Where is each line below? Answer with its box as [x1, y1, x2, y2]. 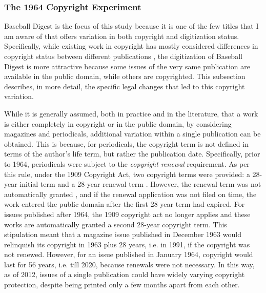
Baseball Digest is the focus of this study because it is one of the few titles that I [4, 21, 259, 31]
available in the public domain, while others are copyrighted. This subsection [4, 71, 245, 82]
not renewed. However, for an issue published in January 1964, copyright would [4, 249, 253, 260]
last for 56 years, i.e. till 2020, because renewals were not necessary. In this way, [4, 259, 255, 269]
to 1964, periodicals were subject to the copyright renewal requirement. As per [4, 158, 250, 169]
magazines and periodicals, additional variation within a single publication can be [4, 128, 261, 139]
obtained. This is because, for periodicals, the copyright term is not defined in [4, 138, 249, 149]
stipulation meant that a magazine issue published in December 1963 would [4, 229, 241, 240]
